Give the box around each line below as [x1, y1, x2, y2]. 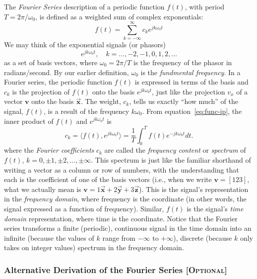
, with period [185, 1, 225, 11]
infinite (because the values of [4, 232, 94, 243]
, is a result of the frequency [44, 105, 129, 116]
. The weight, [80, 96, 121, 106]
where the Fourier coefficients [4, 145, 94, 155]
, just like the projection [152, 86, 225, 96]
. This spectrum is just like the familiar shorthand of [91, 155, 251, 165]
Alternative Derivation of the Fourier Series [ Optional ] [4, 263, 227, 276]
